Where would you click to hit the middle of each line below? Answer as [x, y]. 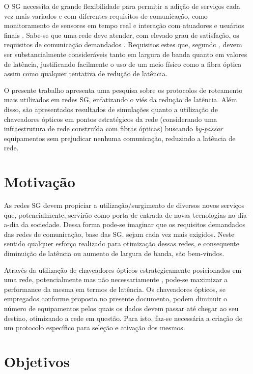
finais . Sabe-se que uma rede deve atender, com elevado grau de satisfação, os [122, 35]
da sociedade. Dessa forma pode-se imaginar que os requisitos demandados [133, 224]
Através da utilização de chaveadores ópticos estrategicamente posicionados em [123, 270]
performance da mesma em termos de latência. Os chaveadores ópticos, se [115, 289]
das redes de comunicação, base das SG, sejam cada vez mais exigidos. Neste [119, 234]
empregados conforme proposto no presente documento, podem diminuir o [115, 299]
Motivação [40, 182]
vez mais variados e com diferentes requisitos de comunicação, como [106, 15]
